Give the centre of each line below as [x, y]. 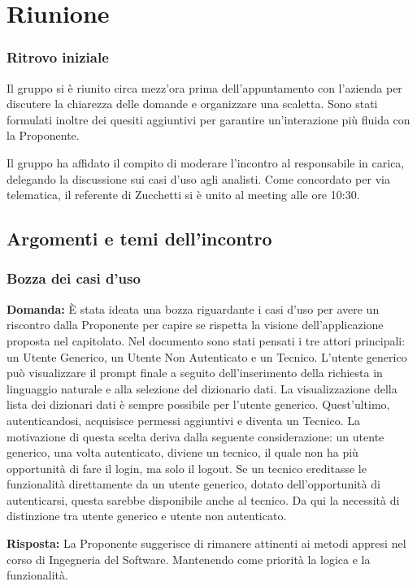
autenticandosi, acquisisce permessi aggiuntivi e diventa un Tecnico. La [183, 420]
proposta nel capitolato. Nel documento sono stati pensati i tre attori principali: [206, 340]
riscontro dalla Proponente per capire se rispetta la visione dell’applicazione [195, 325]
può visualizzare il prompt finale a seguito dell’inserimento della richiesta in [195, 373]
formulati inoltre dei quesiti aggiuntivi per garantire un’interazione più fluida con [208, 119]
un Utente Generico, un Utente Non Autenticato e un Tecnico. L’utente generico [207, 356]
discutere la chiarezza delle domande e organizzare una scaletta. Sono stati [192, 104]
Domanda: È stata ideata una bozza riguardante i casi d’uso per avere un [193, 308]
